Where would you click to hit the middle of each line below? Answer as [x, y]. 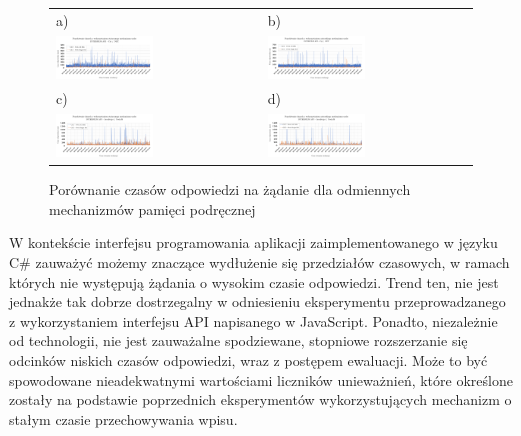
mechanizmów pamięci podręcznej [152, 208]
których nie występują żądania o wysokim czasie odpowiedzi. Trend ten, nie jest [254, 281]
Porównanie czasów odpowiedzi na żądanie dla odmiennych [230, 189]
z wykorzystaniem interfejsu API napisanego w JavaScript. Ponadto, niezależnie [253, 320]
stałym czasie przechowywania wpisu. [123, 418]
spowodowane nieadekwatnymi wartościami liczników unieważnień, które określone [261, 379]
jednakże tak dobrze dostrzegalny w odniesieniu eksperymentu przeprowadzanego [257, 301]
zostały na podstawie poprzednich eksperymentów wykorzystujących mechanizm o [260, 399]
